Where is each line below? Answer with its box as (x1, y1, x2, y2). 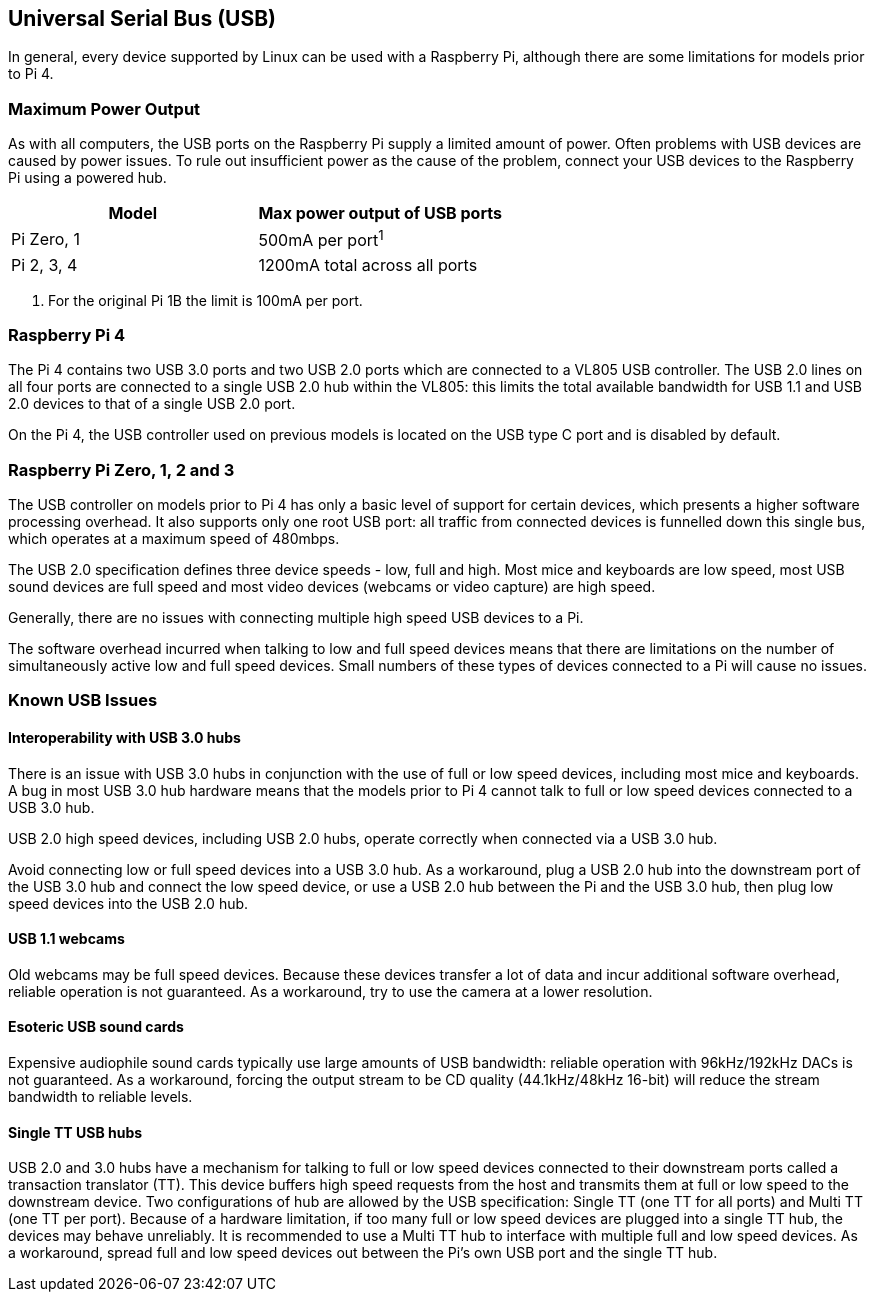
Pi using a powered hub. (8, 169, 167, 187)
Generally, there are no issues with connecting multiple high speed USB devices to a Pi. (8, 609, 584, 626)
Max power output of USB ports (258, 203, 502, 224)
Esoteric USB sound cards (8, 1018, 184, 1036)
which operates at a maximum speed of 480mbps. (8, 530, 340, 547)
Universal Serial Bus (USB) (8, 6, 277, 31)
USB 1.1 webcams (8, 930, 125, 948)
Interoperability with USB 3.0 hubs (8, 728, 241, 746)
